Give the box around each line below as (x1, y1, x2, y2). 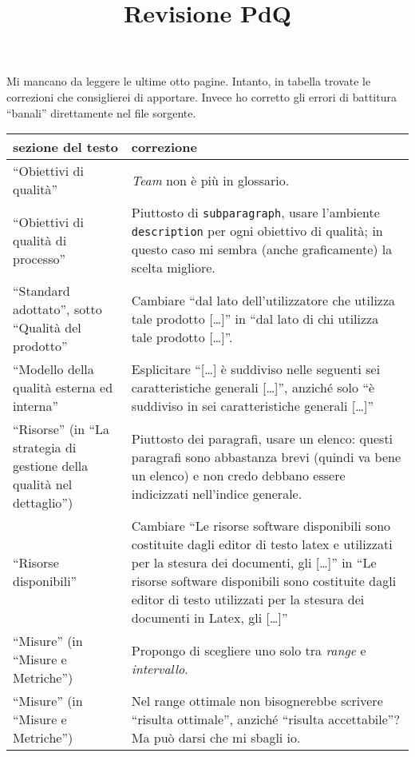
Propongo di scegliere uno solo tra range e (131, 640, 366, 659)
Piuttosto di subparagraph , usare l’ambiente (131, 203, 380, 222)
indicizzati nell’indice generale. (131, 484, 302, 503)
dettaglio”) (13, 493, 73, 512)
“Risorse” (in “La (13, 420, 110, 439)
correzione (131, 137, 197, 157)
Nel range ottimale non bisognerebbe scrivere (131, 691, 383, 711)
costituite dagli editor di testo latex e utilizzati (131, 535, 393, 554)
